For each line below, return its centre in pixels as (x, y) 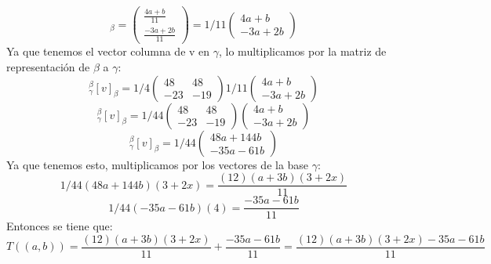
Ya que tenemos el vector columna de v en (108, 51)
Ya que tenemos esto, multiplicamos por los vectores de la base (158, 164)
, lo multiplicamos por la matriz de (303, 51)
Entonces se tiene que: (60, 226)
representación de (48, 67)
